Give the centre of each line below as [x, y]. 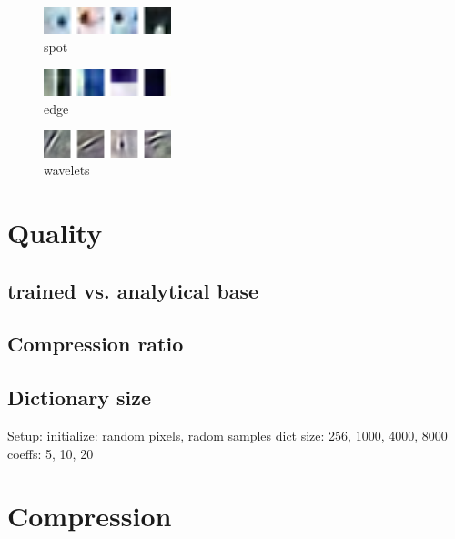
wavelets [67, 170]
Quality [55, 233]
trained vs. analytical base [133, 290]
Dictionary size [80, 397]
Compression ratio [96, 344]
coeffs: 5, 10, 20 [51, 453]
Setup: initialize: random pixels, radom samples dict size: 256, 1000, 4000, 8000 [227, 436]
